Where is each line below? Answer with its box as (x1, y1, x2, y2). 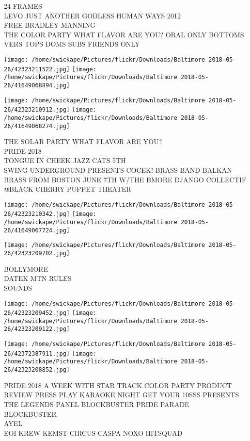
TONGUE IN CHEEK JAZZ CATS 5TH (4, 155, 126, 165)
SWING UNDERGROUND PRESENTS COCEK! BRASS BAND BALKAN (4, 165, 232, 175)
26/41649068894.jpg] (4, 82, 70, 89)
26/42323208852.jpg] (4, 366, 70, 374)
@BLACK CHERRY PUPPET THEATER (4, 184, 131, 194)
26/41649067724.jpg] (4, 227, 70, 234)
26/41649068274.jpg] (4, 122, 70, 130)
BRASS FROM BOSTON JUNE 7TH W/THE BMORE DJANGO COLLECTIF (4, 174, 247, 184)
